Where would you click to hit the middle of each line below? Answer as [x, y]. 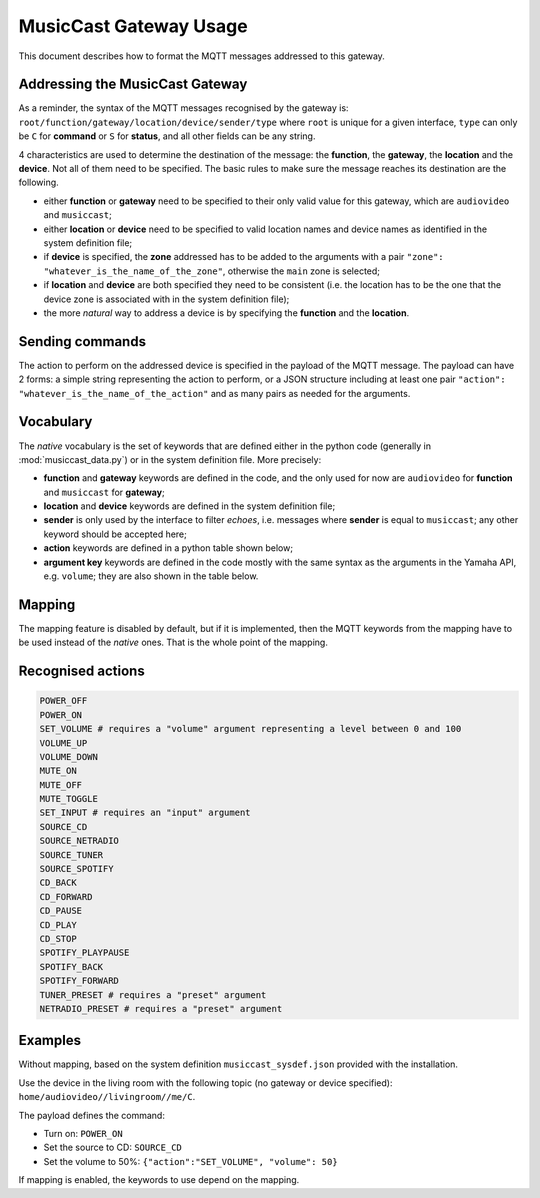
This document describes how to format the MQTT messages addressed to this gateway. [201, 56]
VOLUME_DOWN [69, 756]
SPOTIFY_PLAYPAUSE [84, 953]
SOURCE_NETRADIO [79, 841]
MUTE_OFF [61, 784]
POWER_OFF [63, 701]
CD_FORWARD [66, 896]
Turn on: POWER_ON [83, 1133]
